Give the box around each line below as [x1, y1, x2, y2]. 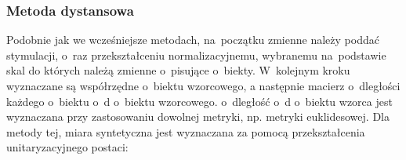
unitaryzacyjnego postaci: [6, 139, 129, 155]
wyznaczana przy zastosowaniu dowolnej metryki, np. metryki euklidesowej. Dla [6, 108, 390, 125]
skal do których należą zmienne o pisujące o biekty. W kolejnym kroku [6, 62, 350, 78]
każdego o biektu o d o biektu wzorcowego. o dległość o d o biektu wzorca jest [6, 93, 393, 109]
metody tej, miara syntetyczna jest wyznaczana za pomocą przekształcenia [6, 123, 365, 140]
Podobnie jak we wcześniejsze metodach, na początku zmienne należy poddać [6, 31, 379, 48]
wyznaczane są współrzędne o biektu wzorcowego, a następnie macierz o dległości [6, 78, 401, 93]
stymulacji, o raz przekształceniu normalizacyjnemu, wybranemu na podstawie [6, 46, 386, 63]
